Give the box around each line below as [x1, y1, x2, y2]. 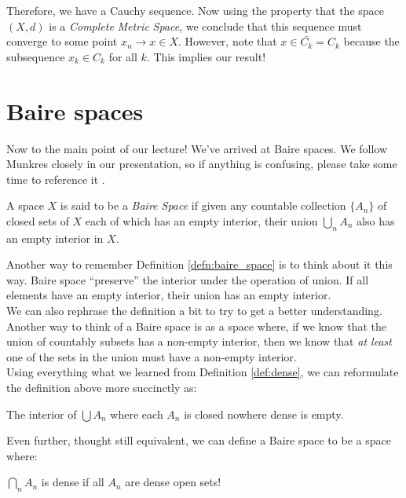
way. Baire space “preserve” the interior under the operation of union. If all [6, 271, 369, 287]
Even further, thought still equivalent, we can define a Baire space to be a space [6, 432, 391, 449]
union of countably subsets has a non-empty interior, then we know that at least [6, 333, 392, 350]
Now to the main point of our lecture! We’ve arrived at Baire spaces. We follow [6, 140, 388, 156]
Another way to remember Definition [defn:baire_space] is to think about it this [6, 256, 393, 273]
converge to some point [6, 33, 118, 49]
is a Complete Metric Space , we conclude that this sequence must [49, 17, 362, 34]
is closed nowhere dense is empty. [184, 405, 344, 422]
